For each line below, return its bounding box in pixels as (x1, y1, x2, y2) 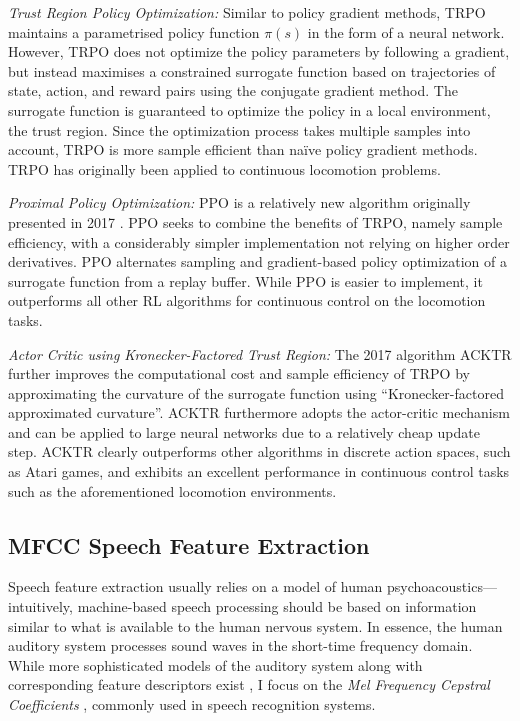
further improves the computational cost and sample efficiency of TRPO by (8, 363, 470, 384)
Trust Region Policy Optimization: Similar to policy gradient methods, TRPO (8, 2, 486, 22)
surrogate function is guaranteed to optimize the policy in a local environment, (8, 99, 491, 120)
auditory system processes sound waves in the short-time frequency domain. (8, 635, 473, 656)
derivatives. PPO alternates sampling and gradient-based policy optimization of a (8, 251, 508, 272)
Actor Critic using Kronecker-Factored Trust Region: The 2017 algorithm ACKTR (8, 343, 512, 364)
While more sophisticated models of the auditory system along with (8, 654, 423, 675)
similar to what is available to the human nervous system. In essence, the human (8, 615, 503, 636)
